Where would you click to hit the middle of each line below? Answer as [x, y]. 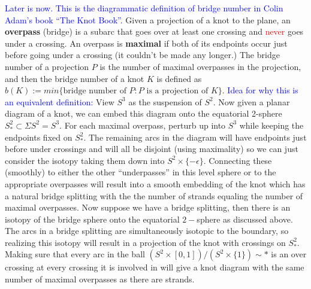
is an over [289, 254]
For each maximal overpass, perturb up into [145, 125]
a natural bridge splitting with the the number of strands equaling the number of [154, 195]
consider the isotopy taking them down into [85, 160]
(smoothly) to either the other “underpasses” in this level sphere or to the [141, 172]
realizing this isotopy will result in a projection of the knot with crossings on [145, 242]
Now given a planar [254, 101]
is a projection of [177, 91]
